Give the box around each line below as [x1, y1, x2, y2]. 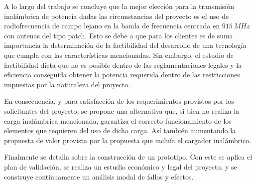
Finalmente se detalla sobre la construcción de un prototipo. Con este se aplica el [4, 152, 253, 162]
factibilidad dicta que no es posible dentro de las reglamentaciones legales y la [4, 59, 242, 70]
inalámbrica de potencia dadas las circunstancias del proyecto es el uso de [4, 10, 229, 21]
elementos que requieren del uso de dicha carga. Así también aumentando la [4, 125, 236, 136]
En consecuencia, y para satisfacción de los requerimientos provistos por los [4, 96, 234, 106]
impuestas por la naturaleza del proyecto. [4, 79, 130, 89]
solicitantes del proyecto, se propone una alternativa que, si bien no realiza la [4, 105, 240, 116]
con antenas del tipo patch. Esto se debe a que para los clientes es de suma [4, 30, 233, 40]
